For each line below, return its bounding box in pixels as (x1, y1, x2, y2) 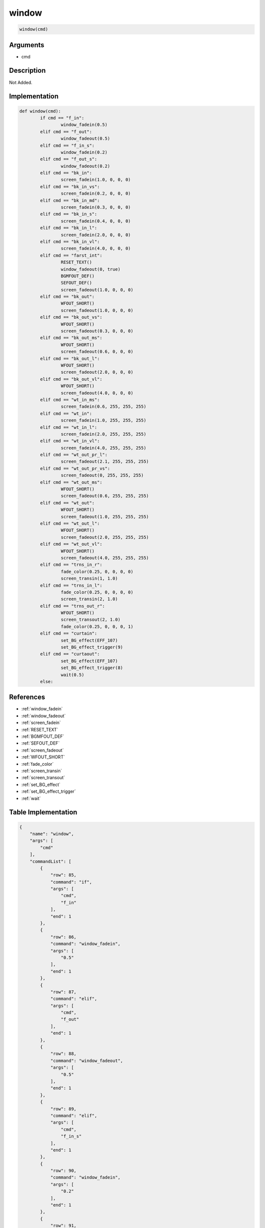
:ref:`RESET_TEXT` (21, 726, 58, 732)
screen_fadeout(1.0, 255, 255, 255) (60, 514, 149, 519)
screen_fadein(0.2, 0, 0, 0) (60, 191, 131, 196)
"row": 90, (50, 1168, 77, 1173)
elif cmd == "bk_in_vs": (40, 184, 100, 189)
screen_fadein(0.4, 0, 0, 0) (60, 218, 131, 223)
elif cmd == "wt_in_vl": (40, 438, 100, 444)
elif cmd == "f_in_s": (40, 142, 95, 148)
